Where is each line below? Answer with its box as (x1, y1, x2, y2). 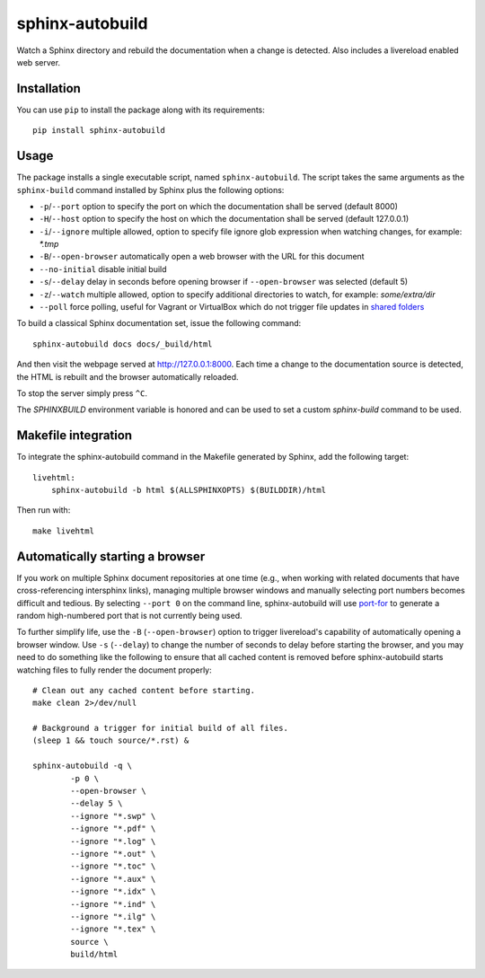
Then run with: (16, 505, 71, 515)
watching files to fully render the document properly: (16, 665, 212, 675)
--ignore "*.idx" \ (70, 886, 156, 897)
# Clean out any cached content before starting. (32, 685, 256, 695)
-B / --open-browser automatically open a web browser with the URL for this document (39, 251, 365, 262)
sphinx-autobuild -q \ (32, 761, 133, 771)
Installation (16, 81, 81, 96)
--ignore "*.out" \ (70, 849, 156, 859)
